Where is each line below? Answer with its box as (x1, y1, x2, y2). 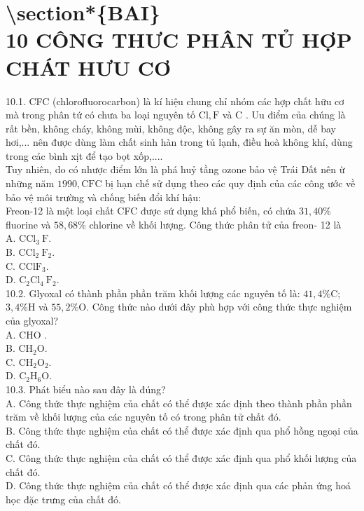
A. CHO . (6, 327, 48, 341)
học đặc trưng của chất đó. (6, 491, 121, 506)
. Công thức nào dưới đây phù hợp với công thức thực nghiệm (86, 299, 352, 314)
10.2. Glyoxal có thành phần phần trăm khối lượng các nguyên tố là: (6, 285, 300, 300)
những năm (6, 176, 55, 191)
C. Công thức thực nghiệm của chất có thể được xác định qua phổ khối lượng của (6, 450, 357, 465)
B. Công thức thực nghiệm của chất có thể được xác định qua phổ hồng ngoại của (6, 423, 358, 437)
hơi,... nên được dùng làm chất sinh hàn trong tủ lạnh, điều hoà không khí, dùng (6, 135, 353, 149)
